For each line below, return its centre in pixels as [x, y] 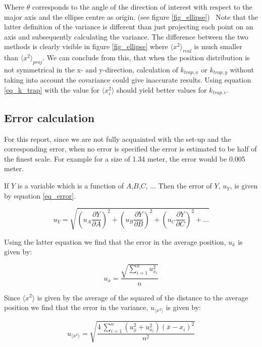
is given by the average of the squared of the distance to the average [143, 297]
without [242, 69]
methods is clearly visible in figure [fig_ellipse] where [86, 46]
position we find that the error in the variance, [76, 307]
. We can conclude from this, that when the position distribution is [146, 57]
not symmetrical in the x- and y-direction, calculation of [91, 69]
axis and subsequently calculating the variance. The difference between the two [126, 36]
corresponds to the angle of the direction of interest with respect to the [142, 7]
